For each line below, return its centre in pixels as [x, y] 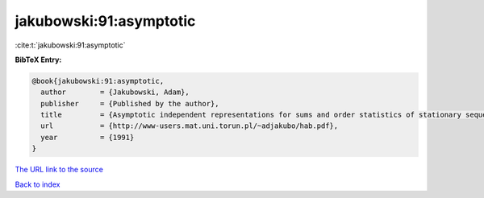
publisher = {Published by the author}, [130, 103]
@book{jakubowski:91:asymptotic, [98, 81]
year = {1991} [88, 137]
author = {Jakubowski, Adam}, [115, 92]
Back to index [38, 184]
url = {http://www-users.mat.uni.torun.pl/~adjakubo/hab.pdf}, [190, 126]
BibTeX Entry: [38, 60]
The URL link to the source [59, 170]
